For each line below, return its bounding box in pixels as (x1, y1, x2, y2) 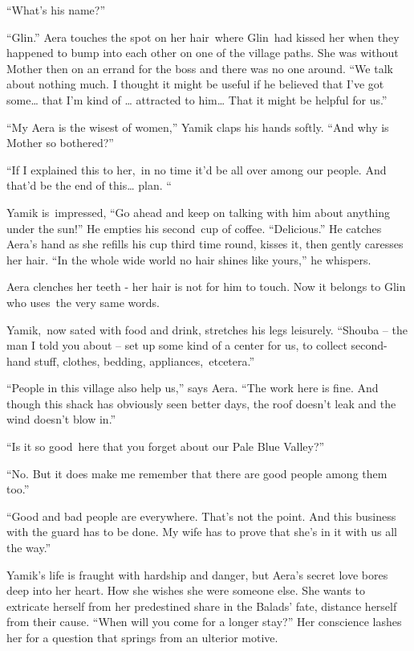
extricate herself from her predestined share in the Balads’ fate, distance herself (6, 597, 397, 614)
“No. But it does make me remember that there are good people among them (6, 465, 388, 481)
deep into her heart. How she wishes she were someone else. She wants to (6, 582, 365, 599)
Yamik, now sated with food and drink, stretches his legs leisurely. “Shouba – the (6, 321, 408, 338)
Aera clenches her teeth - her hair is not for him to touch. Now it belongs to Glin (6, 278, 406, 295)
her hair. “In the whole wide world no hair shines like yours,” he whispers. (6, 251, 371, 268)
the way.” (6, 539, 51, 556)
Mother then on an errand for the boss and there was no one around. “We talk (6, 59, 393, 76)
